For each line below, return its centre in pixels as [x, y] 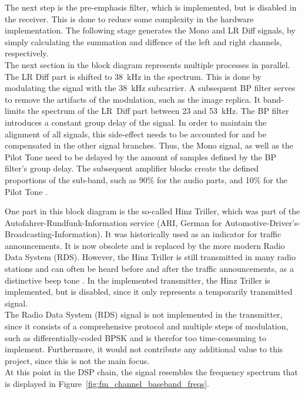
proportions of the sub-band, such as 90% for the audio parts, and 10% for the [146, 179]
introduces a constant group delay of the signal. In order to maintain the [136, 122]
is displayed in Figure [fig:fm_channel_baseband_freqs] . [107, 383]
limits [15, 111]
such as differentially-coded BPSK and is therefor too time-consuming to [135, 337]
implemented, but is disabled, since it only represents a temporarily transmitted [149, 292]
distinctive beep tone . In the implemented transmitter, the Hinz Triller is [138, 280]
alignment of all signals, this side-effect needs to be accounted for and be [135, 134]
